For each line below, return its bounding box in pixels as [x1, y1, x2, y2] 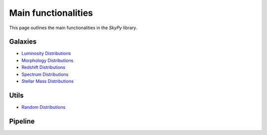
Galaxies [9, 38, 37, 46]
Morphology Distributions [21, 57, 74, 63]
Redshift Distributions [21, 64, 65, 70]
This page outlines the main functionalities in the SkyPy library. [9, 25, 137, 31]
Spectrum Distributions [21, 71, 69, 77]
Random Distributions [21, 104, 66, 110]
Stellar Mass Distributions [21, 78, 74, 84]
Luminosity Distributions [21, 50, 71, 56]
